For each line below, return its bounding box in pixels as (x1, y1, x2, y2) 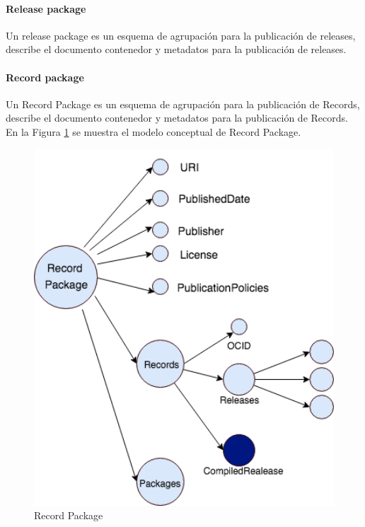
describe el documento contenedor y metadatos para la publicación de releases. (6, 42, 347, 57)
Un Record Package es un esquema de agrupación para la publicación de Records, (6, 96, 360, 111)
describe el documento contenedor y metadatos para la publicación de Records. (6, 110, 348, 125)
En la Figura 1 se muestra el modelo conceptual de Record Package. (6, 124, 301, 139)
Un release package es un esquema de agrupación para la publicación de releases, (6, 28, 356, 42)
